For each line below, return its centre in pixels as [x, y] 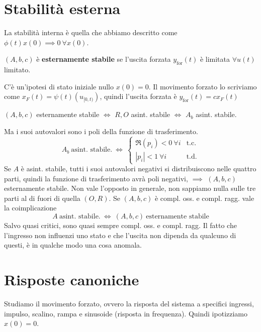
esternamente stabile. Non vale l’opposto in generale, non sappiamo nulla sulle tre [130, 188]
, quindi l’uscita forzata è [138, 96]
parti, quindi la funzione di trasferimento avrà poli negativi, [96, 178]
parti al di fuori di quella [42, 198]
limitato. [17, 70]
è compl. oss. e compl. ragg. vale [204, 198]
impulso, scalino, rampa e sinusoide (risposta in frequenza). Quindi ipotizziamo [126, 313]
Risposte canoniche [72, 279]
